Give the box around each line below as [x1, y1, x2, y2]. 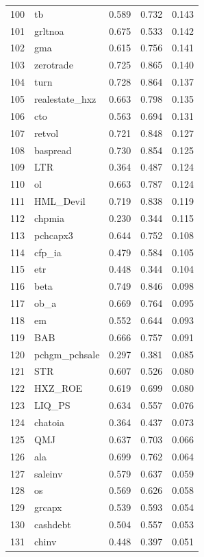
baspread [34, 143, 72, 157]
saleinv [34, 466, 63, 480]
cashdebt [34, 517, 71, 532]
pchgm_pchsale [34, 347, 100, 361]
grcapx [34, 500, 62, 515]
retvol [34, 125, 59, 140]
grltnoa [34, 23, 64, 38]
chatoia [34, 415, 64, 429]
